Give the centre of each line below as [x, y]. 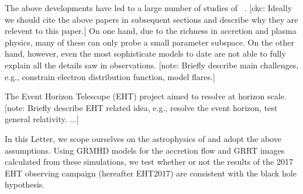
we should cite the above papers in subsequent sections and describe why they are [151, 19]
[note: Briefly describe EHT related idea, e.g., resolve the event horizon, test [141, 107]
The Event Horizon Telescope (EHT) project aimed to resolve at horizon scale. [146, 96]
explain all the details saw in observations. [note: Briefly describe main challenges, [152, 65]
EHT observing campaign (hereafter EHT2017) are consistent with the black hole [151, 173]
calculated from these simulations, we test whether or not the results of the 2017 [149, 162]
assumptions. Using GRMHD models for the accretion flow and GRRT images [145, 150]
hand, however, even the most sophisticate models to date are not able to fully [145, 53]
